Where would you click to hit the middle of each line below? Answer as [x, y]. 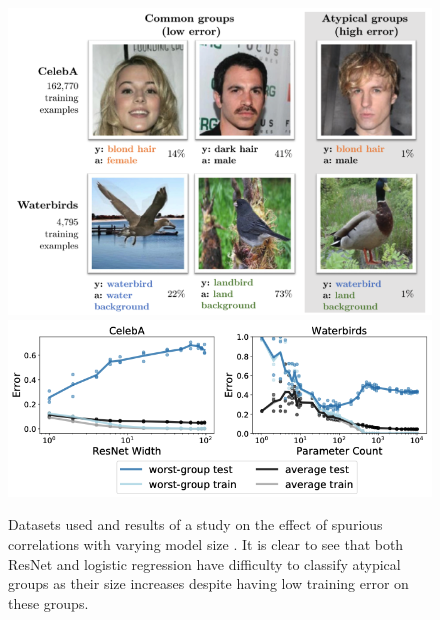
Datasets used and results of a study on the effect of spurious [195, 524]
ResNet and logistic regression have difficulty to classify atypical [204, 563]
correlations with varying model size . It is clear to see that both [206, 543]
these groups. [48, 602]
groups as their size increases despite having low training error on [208, 583]
